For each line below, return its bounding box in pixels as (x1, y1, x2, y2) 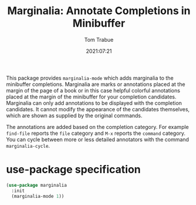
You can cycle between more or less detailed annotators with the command (6, 135, 190, 143)
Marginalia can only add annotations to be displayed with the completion (6, 99, 182, 107)
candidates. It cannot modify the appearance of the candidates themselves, (6, 105, 190, 113)
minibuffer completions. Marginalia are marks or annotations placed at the (6, 81, 185, 88)
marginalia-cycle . (6, 142, 50, 149)
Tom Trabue (84, 36, 114, 43)
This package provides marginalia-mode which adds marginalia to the (6, 74, 174, 81)
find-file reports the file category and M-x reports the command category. (6, 130, 186, 137)
